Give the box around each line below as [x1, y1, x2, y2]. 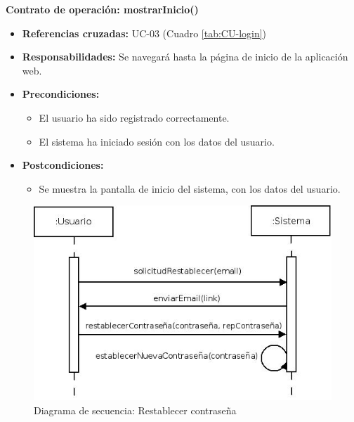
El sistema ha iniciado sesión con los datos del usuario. [39, 134, 275, 148]
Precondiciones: [22, 87, 100, 101]
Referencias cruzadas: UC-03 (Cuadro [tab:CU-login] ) [22, 25, 267, 40]
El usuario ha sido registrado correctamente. [39, 110, 230, 124]
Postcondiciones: [22, 158, 104, 172]
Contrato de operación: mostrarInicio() [6, 2, 199, 16]
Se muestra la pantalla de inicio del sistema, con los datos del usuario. [39, 181, 341, 196]
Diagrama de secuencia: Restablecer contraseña [34, 402, 237, 417]
